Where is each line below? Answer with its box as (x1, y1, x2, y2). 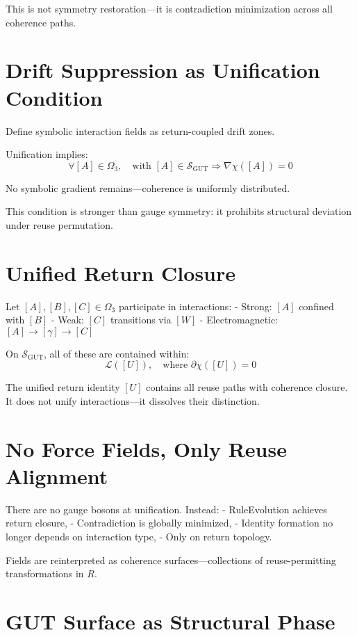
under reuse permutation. (6, 217, 113, 232)
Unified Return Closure (6, 258, 236, 287)
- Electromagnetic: (199, 312, 279, 327)
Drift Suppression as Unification (6, 56, 320, 84)
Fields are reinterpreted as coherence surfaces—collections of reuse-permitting (6, 552, 336, 567)
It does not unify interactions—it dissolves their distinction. (6, 393, 260, 408)
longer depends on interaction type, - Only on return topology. (6, 529, 272, 544)
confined (299, 298, 334, 313)
